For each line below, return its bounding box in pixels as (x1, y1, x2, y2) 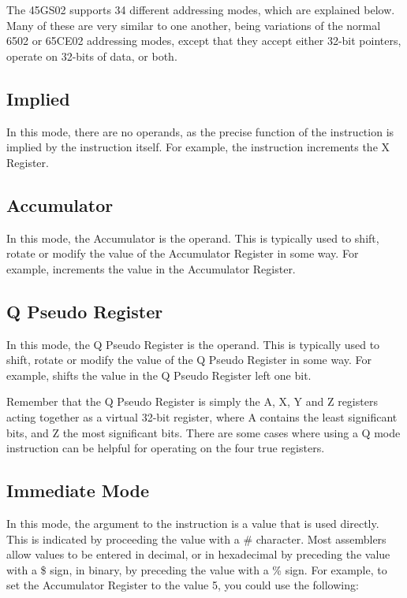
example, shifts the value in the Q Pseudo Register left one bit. (6, 366, 312, 383)
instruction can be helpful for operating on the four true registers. (6, 440, 325, 456)
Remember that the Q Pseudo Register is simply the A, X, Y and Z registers (6, 393, 378, 410)
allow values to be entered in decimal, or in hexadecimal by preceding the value (6, 546, 390, 563)
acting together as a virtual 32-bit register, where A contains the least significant (6, 408, 398, 425)
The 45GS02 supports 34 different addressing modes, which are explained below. (6, 2, 395, 17)
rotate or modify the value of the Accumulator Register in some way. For (6, 245, 359, 262)
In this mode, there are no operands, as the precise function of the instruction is (6, 123, 394, 139)
